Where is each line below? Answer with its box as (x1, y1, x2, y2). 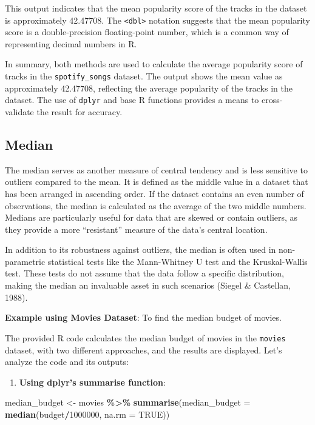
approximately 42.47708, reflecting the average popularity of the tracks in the (5, 81, 293, 94)
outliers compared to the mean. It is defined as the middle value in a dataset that (5, 175, 308, 188)
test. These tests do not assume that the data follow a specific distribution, (5, 267, 284, 279)
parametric (5, 255, 46, 267)
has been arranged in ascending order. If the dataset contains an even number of (5, 187, 304, 199)
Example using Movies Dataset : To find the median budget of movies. (5, 311, 282, 324)
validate (5, 105, 34, 118)
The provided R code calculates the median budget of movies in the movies (5, 331, 286, 344)
